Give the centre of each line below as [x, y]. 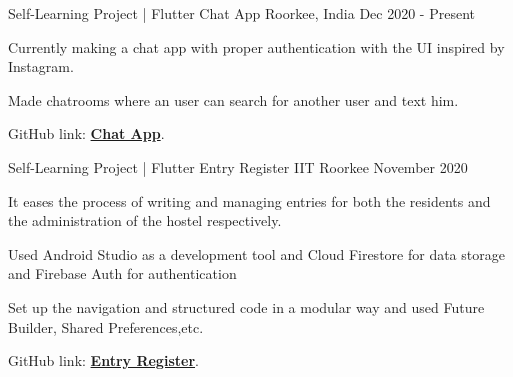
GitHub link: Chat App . [86, 133]
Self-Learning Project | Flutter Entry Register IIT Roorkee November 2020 [238, 166]
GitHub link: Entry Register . [103, 360]
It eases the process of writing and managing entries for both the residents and [249, 200]
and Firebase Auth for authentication [122, 273]
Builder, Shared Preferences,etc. [106, 326]
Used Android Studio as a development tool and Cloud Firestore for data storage [256, 253]
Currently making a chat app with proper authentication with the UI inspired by [256, 46]
